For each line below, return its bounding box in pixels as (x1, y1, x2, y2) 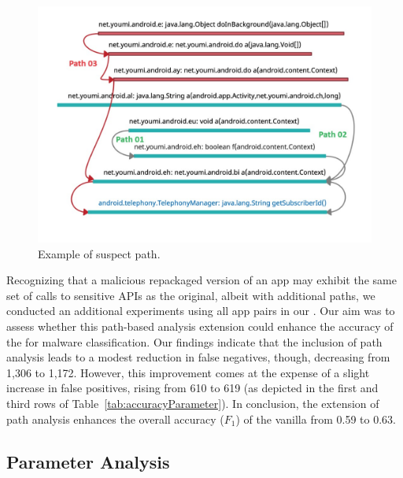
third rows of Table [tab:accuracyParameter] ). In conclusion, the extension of (6, 395, 379, 411)
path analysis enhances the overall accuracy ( (6, 410, 224, 427)
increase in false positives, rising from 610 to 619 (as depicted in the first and (6, 380, 379, 396)
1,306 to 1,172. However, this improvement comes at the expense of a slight (6, 364, 370, 380)
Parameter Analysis (6, 449, 170, 473)
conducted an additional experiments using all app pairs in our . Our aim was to (6, 302, 395, 319)
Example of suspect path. (38, 245, 161, 261)
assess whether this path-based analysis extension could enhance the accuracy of (6, 318, 394, 335)
